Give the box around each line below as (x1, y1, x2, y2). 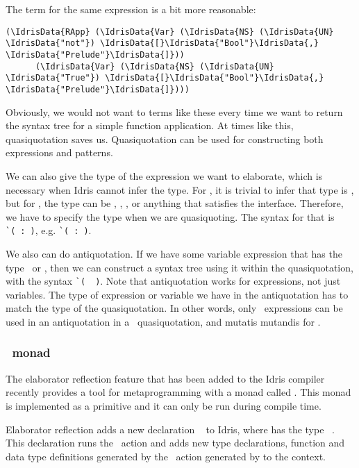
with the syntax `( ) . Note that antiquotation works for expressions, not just (6, 274, 341, 288)
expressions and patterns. (6, 145, 113, 160)
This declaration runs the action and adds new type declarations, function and (6, 435, 345, 450)
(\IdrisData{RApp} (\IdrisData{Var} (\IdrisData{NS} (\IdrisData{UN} (6, 26, 334, 37)
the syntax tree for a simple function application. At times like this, (6, 118, 294, 133)
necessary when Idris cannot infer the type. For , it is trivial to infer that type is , (6, 182, 354, 197)
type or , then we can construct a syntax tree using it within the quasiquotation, (6, 260, 353, 274)
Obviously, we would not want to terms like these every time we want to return (6, 104, 343, 119)
